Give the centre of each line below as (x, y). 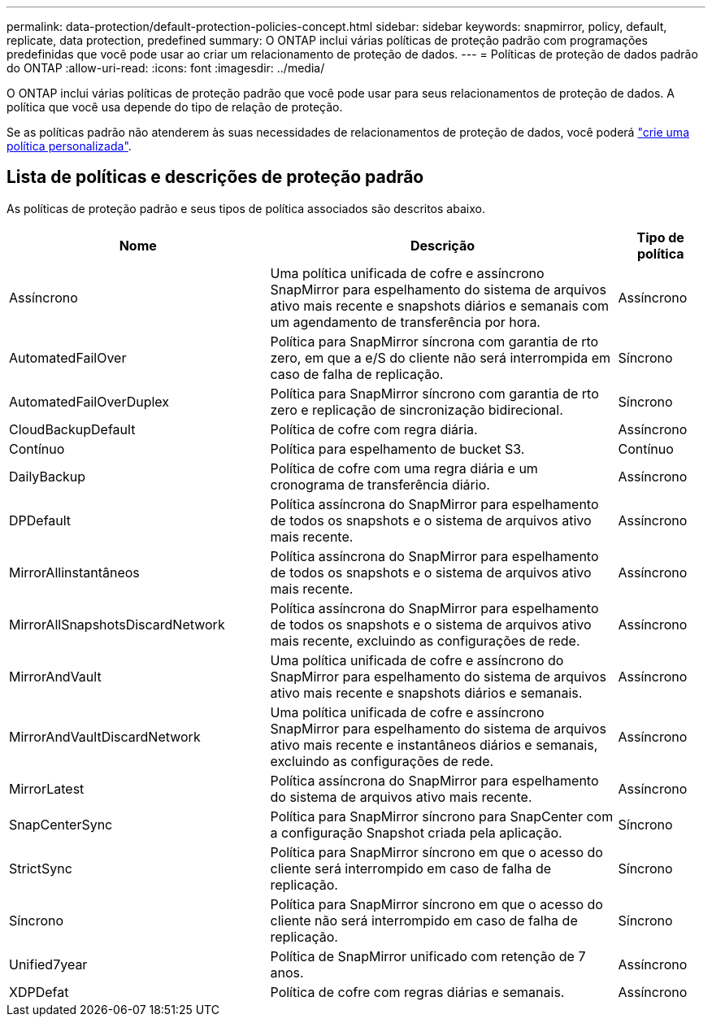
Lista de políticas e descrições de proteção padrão (215, 177)
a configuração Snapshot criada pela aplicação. (416, 832)
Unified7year (48, 964)
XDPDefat (39, 992)
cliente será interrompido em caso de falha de (411, 868)
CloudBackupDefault (72, 429)
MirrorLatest (47, 788)
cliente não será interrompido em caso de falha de (424, 920)
